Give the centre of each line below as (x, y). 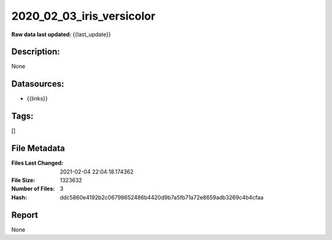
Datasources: (38, 84)
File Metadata (38, 148)
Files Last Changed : (38, 163)
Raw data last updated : (41, 34)
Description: (36, 52)
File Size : (23, 180)
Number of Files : (33, 189)
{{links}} (37, 99)
